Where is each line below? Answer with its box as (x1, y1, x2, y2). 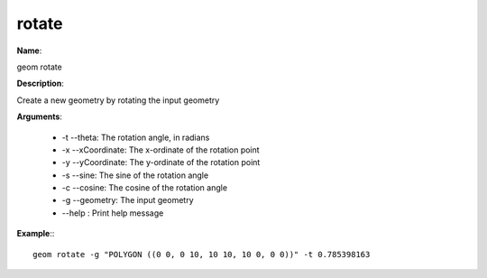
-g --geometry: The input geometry (61, 195, 194, 206)
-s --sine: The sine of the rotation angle (61, 170, 209, 181)
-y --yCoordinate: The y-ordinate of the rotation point (61, 157, 261, 168)
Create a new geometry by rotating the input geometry (16, 95, 220, 106)
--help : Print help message (61, 208, 164, 218)
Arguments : (16, 111, 63, 122)
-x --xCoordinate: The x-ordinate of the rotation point (61, 144, 261, 155)
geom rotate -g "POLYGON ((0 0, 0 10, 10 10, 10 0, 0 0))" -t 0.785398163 (32, 249, 371, 259)
